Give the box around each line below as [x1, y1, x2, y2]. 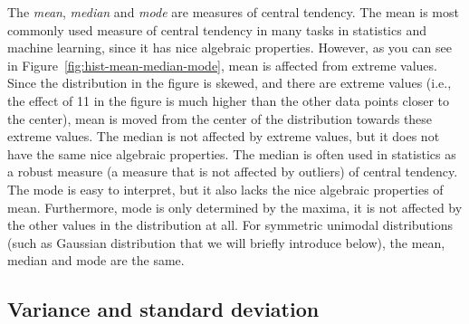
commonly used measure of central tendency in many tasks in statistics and [7, 20, 426, 39]
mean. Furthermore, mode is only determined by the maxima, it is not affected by [7, 197, 463, 216]
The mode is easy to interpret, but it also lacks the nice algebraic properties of [7, 179, 444, 198]
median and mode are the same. [7, 251, 185, 270]
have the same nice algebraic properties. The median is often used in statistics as [7, 144, 456, 163]
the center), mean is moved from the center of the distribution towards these [7, 109, 433, 128]
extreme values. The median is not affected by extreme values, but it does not [7, 127, 440, 146]
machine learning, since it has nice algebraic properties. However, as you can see [7, 38, 452, 57]
